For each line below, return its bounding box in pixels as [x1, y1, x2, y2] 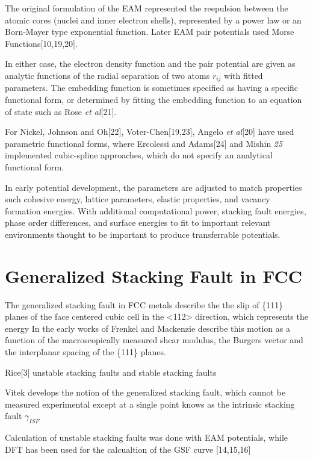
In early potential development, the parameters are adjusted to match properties [5, 181, 302, 193]
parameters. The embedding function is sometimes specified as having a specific [5, 81, 299, 94]
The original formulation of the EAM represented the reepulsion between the [5, 2, 288, 14]
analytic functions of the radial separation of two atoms [5, 69, 210, 81]
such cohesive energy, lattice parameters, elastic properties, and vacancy [5, 193, 270, 205]
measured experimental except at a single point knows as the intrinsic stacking [5, 397, 295, 410]
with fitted [224, 69, 263, 81]
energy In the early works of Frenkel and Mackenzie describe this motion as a [5, 322, 290, 334]
